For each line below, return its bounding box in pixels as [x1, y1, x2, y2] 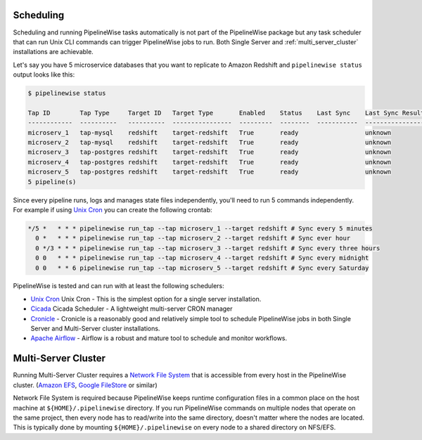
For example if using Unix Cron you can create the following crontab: [13, 205, 212, 214]
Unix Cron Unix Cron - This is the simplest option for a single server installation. [30, 295, 262, 303]
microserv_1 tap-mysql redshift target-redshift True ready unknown [27, 129, 392, 136]
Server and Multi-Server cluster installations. [30, 324, 160, 333]
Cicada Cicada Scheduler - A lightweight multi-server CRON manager [30, 304, 233, 313]
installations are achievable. [13, 48, 94, 56]
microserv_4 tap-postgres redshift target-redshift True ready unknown [27, 158, 392, 166]
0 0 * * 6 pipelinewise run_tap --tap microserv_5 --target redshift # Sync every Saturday [35, 264, 369, 272]
